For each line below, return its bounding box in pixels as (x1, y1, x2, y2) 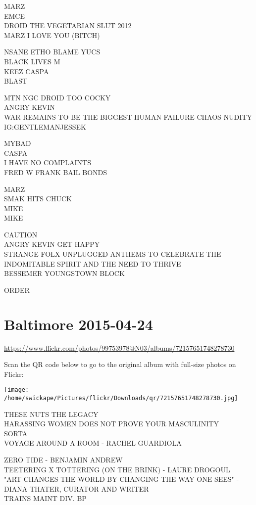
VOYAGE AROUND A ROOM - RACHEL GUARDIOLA (4, 438, 182, 448)
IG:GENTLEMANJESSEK (4, 121, 86, 132)
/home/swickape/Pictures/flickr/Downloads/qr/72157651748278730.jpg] (4, 395, 238, 402)
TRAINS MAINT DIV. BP (4, 493, 87, 504)
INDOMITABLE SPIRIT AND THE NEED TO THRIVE (4, 258, 181, 269)
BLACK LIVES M (4, 56, 60, 66)
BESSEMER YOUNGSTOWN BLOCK (4, 268, 125, 278)
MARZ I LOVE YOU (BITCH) (4, 30, 100, 40)
